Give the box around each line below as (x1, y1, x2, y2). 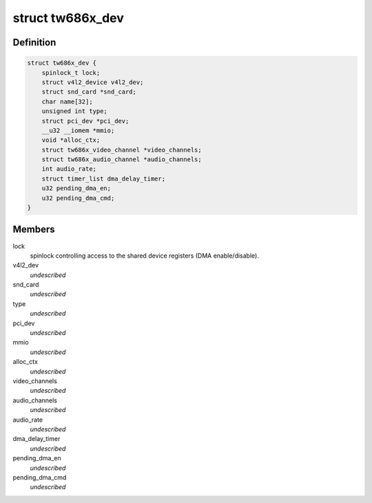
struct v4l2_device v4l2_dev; (41, 78, 144, 86)
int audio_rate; (41, 165, 96, 173)
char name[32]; (41, 97, 93, 105)
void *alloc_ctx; (41, 136, 101, 144)
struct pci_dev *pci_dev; (41, 117, 130, 125)
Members (12, 224, 55, 236)
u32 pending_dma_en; (41, 185, 112, 192)
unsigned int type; (41, 107, 108, 115)
